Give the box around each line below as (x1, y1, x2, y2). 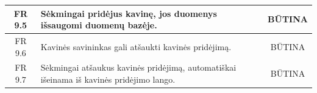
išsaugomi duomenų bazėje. (40, 19, 157, 31)
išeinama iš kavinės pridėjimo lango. (40, 72, 176, 85)
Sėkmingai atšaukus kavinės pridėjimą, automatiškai (40, 61, 237, 74)
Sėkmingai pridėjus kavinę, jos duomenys (40, 7, 217, 19)
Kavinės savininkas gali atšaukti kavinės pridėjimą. (40, 40, 232, 53)
